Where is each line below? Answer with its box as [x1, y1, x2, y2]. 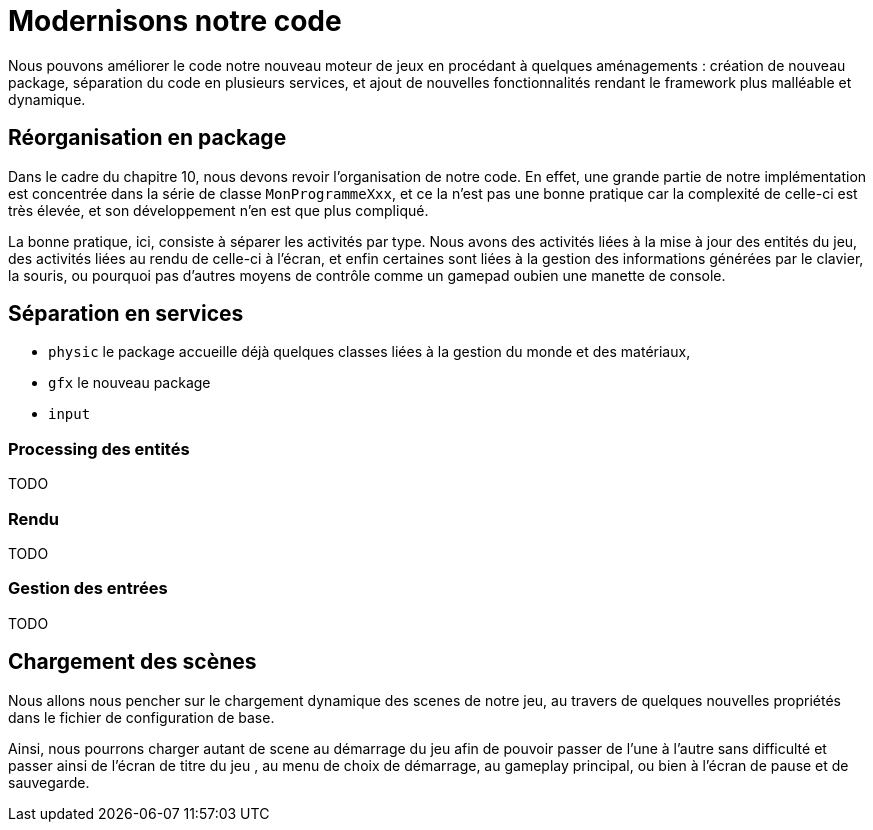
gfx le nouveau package [48, 374, 211, 392]
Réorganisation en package [8, 125, 287, 151]
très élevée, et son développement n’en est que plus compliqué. [8, 201, 429, 219]
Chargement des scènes [8, 649, 257, 675]
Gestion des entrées [8, 578, 168, 599]
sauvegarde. [8, 773, 90, 791]
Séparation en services [8, 301, 244, 327]
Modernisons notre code [8, 4, 342, 38]
